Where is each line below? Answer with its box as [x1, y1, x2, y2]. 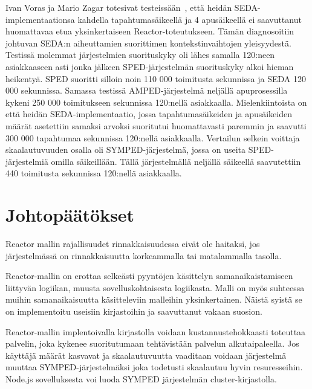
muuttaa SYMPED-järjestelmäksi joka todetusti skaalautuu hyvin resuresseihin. [5, 361, 303, 373]
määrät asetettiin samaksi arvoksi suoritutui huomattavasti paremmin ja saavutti [5, 119, 307, 132]
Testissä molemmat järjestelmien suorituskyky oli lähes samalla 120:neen [5, 48, 275, 61]
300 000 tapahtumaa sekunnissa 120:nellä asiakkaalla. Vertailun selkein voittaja [5, 131, 300, 144]
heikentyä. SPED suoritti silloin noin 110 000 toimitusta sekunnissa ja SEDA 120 [5, 72, 306, 85]
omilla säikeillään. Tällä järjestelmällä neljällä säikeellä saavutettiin [51, 155, 301, 167]
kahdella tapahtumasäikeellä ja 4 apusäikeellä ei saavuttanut [77, 13, 302, 25]
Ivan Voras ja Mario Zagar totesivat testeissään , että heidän [5, 1, 232, 13]
